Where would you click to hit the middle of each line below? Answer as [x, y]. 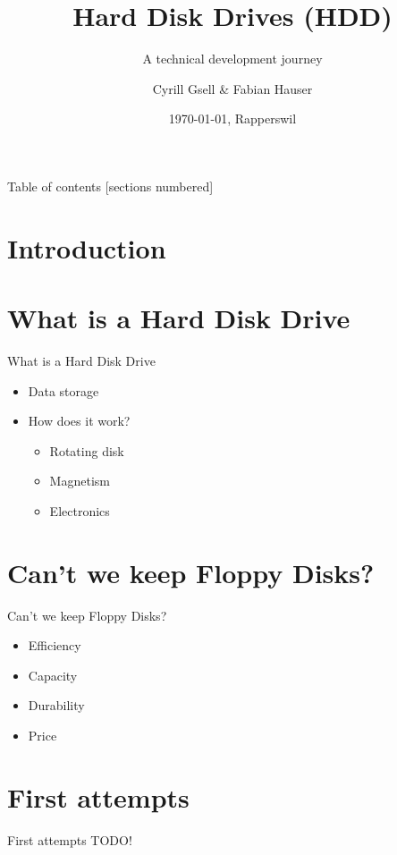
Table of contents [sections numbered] [110, 186]
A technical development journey [232, 59]
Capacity [53, 675]
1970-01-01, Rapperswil [232, 119]
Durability [56, 705]
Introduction [87, 247]
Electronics [80, 510]
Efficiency [55, 645]
